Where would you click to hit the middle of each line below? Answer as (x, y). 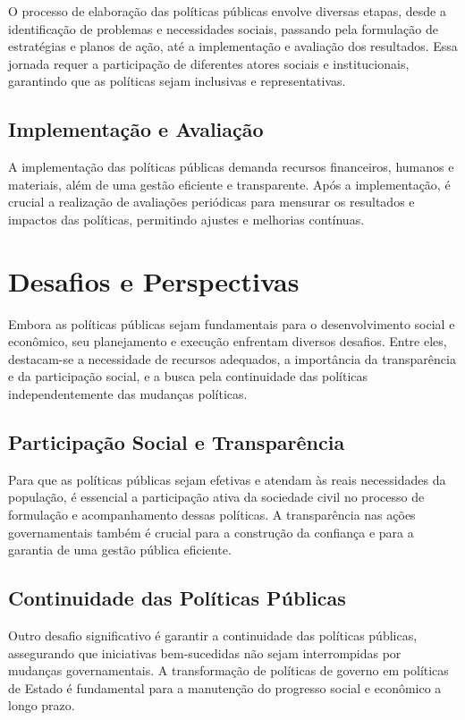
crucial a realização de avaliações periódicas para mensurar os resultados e (211, 202)
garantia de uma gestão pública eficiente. (120, 550)
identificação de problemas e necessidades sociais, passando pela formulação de (223, 28)
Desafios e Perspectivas (154, 280)
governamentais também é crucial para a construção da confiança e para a (211, 532)
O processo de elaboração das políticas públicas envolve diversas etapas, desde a (227, 11)
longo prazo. (42, 705)
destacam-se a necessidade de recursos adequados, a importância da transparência (232, 358)
